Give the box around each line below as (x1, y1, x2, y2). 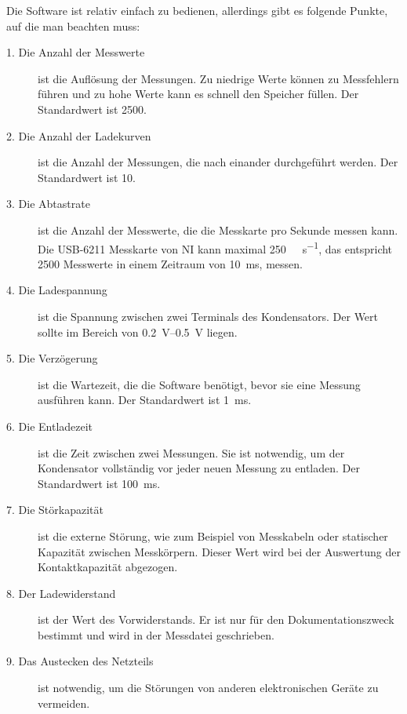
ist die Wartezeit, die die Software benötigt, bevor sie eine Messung (38, 376, 361, 392)
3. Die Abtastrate (6, 195, 90, 212)
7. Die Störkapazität (6, 501, 104, 518)
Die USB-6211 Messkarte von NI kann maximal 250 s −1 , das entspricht (38, 238, 393, 257)
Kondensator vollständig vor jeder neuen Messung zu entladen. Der (38, 460, 360, 476)
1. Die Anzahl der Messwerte (6, 44, 145, 60)
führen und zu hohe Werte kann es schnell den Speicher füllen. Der (38, 86, 359, 102)
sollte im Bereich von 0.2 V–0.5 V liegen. (38, 323, 238, 340)
